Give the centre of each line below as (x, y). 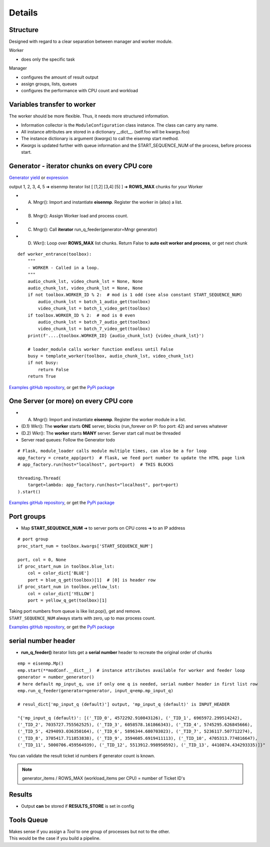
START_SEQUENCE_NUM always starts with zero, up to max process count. (82, 618)
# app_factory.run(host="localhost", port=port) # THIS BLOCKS (96, 465)
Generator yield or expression (39, 178)
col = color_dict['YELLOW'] (61, 594)
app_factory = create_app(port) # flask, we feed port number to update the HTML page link (131, 458)
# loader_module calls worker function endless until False (101, 349)
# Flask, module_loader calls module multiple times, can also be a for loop (112, 451)
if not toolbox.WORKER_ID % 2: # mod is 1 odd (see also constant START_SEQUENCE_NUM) (135, 295)
